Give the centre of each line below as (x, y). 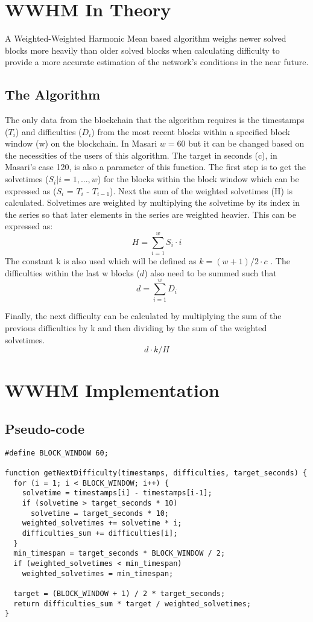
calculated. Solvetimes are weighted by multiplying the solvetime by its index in (153, 202)
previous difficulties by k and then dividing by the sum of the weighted (136, 328)
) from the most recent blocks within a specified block (191, 131)
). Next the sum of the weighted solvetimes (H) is (201, 190)
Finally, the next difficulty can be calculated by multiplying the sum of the (143, 316)
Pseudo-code (45, 429)
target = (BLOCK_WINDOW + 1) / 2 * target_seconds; (119, 594)
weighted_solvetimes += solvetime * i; (102, 523)
